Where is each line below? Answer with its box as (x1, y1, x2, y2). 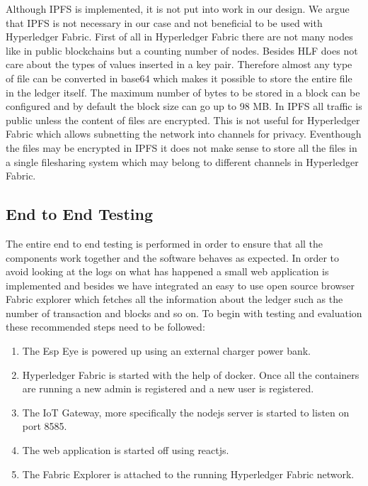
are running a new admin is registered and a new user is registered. (22, 381, 314, 396)
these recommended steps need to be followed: (6, 319, 205, 334)
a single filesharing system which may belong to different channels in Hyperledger (6, 154, 359, 169)
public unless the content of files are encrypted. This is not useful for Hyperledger (6, 112, 360, 127)
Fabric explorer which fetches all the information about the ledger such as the (6, 292, 343, 306)
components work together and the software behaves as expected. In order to (6, 250, 340, 265)
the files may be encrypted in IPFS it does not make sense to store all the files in (6, 140, 357, 155)
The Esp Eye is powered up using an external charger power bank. (22, 343, 311, 358)
